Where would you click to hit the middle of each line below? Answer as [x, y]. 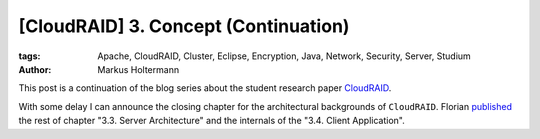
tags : [29, 56]
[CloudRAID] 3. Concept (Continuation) [184, 26]
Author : [35, 69]
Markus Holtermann [138, 69]
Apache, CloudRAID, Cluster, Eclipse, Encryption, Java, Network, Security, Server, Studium [284, 56]
